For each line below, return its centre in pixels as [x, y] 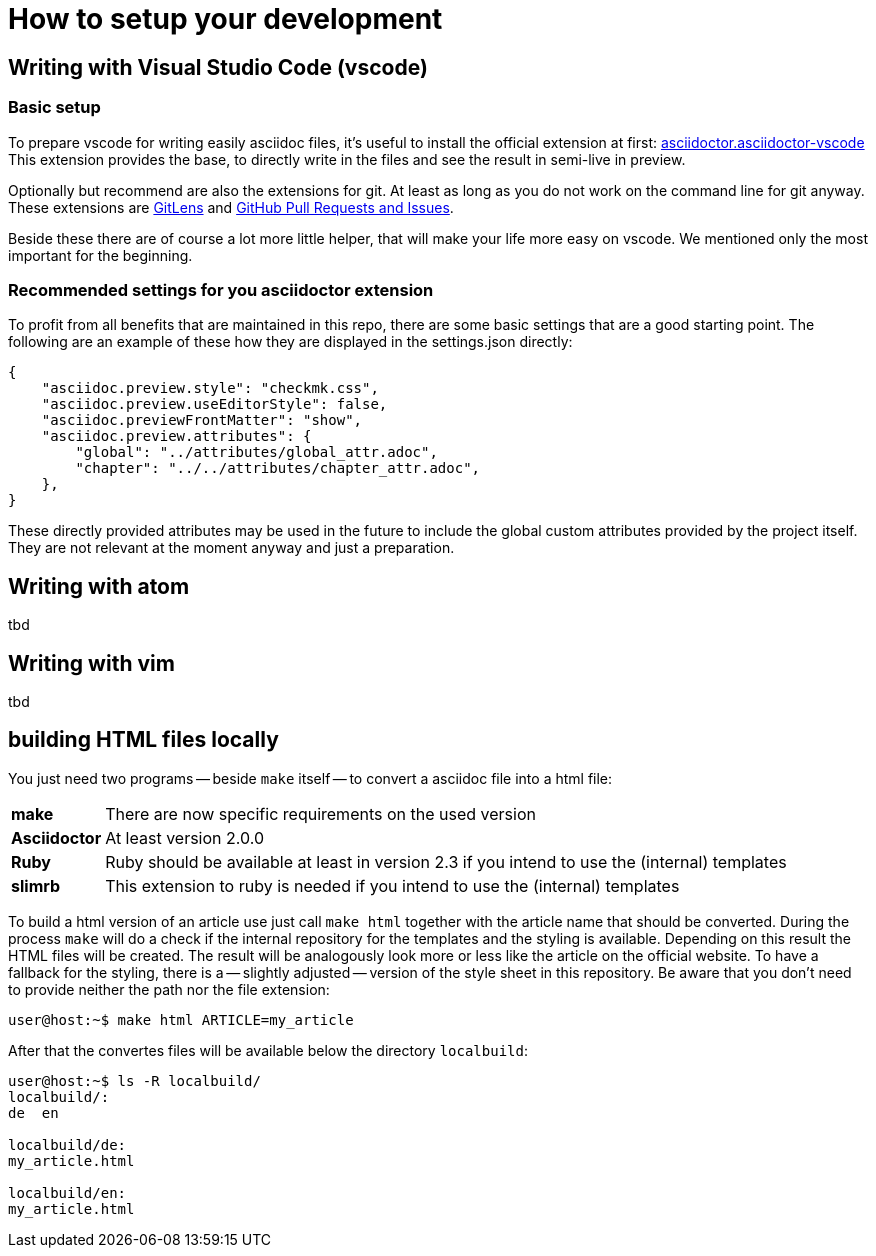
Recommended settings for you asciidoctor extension [221, 289]
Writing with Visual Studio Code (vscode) [218, 67]
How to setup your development [225, 19]
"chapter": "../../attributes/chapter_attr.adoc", [278, 468]
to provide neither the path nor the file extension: [169, 989]
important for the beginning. [100, 255]
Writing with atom [99, 586]
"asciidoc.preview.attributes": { [176, 436]
